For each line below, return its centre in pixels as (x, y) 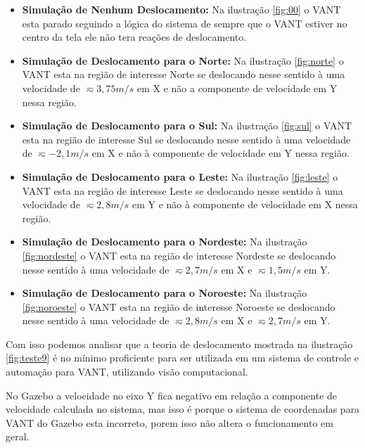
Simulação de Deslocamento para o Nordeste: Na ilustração (165, 242)
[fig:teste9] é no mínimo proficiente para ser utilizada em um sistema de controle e (182, 358)
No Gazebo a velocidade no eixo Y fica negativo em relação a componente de (172, 395)
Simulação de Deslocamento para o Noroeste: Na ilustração (165, 293)
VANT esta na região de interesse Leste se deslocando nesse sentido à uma (182, 190)
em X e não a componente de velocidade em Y (237, 88)
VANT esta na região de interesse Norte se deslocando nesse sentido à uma (184, 74)
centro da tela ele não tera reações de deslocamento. (134, 37)
